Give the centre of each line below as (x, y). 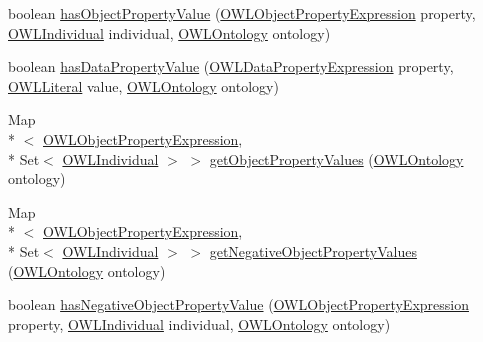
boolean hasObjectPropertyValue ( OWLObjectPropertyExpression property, (242, 13)
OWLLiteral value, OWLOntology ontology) (143, 85)
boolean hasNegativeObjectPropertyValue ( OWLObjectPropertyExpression (238, 304)
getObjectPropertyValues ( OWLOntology (336, 158)
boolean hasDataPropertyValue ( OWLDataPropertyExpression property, (231, 66)
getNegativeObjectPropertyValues (313, 250)
